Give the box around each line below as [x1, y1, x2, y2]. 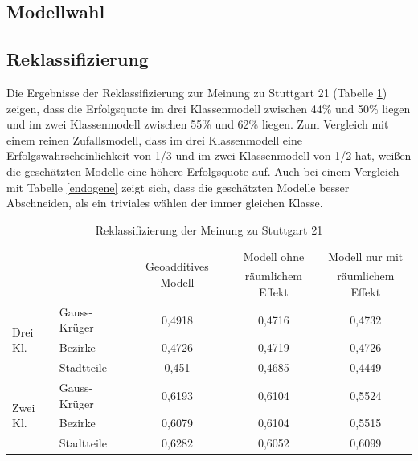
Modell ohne [243, 247, 305, 264]
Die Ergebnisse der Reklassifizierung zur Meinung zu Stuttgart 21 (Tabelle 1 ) [6, 84, 387, 100]
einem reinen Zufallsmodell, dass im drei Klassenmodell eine [6, 131, 302, 148]
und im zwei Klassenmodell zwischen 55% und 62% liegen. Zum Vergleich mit [6, 116, 389, 133]
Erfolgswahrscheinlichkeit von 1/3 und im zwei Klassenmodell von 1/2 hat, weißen [6, 147, 412, 164]
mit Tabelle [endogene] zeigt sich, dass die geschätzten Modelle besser [6, 178, 350, 195]
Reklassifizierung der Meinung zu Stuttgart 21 [95, 221, 323, 238]
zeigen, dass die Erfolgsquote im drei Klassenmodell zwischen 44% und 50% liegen [6, 100, 411, 116]
